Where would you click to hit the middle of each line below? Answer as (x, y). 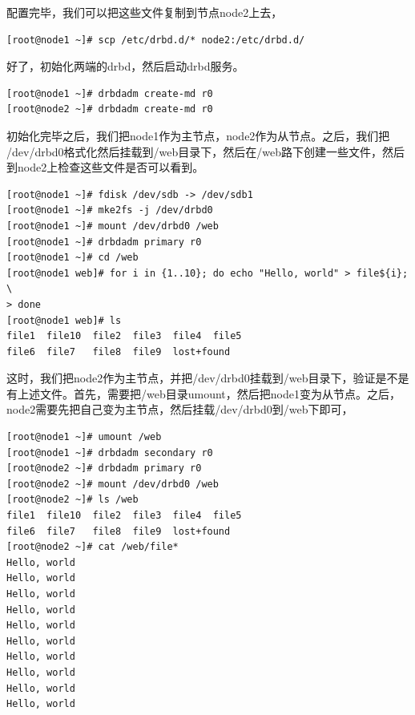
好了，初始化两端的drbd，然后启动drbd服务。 (125, 66)
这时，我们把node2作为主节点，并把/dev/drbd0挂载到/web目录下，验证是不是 (208, 378)
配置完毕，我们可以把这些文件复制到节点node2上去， (145, 12)
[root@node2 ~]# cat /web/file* (93, 547)
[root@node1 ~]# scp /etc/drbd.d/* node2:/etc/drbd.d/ (156, 40)
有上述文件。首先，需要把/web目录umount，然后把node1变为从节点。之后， (203, 393)
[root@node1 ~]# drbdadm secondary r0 (110, 452)
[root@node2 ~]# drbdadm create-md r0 (110, 109)
